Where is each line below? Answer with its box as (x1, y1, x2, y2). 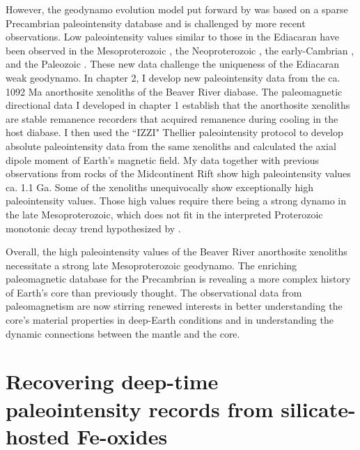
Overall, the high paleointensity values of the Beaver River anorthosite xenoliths (6, 244, 347, 259)
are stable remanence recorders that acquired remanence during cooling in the (6, 111, 338, 126)
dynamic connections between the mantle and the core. (6, 326, 240, 340)
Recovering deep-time (6, 367, 219, 396)
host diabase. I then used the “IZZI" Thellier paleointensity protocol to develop (6, 125, 343, 140)
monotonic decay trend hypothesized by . (6, 220, 181, 235)
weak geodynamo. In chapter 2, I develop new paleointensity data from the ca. (6, 70, 341, 84)
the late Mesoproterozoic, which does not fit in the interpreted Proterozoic (6, 207, 323, 221)
